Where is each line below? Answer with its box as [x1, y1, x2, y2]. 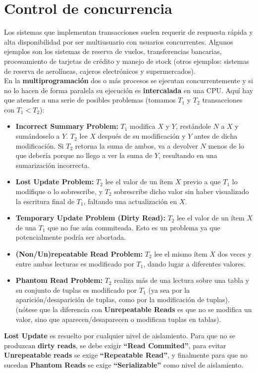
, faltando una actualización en [83, 196, 177, 206]
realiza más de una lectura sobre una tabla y [114, 275, 250, 285]
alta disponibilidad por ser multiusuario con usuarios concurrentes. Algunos [4, 36, 233, 47]
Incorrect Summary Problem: [15, 121, 118, 131]
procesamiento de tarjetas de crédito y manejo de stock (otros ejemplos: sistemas [4, 55, 249, 66]
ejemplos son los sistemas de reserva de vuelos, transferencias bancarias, [4, 46, 222, 56]
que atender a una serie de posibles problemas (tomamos [4, 95, 176, 105]
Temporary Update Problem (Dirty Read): [15, 213, 165, 223]
